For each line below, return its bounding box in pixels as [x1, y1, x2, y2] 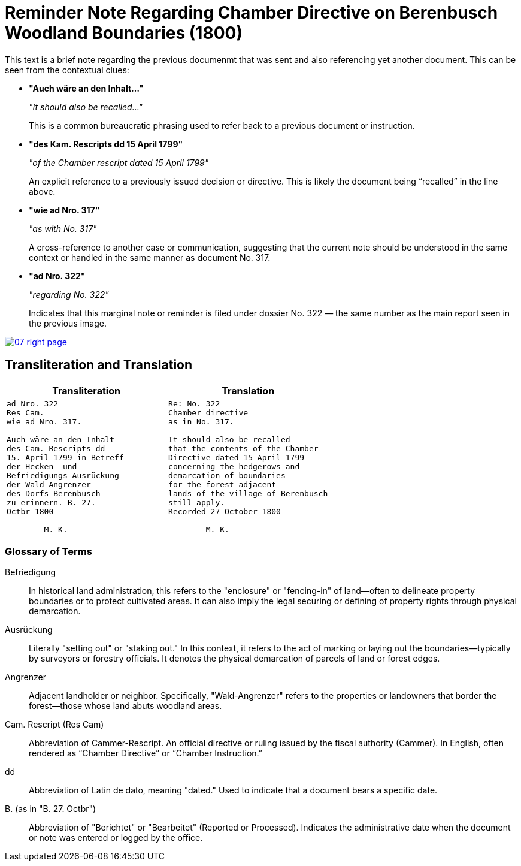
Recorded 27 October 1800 [168, 506, 281, 516]
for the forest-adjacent [168, 479, 277, 489]
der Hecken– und [7, 461, 77, 471]
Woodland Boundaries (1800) [5, 23, 243, 43]
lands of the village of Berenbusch [168, 488, 328, 498]
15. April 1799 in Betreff [7, 452, 124, 462]
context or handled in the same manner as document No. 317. [29, 252, 271, 262]
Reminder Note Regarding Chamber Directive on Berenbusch [5, 2, 498, 23]
